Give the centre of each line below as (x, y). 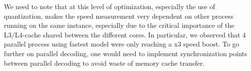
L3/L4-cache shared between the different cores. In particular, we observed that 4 (125, 34)
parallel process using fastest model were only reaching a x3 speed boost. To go (122, 44)
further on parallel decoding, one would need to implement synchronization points (126, 53)
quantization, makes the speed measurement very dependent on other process (119, 16)
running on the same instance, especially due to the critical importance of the (119, 25)
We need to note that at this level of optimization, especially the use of (110, 6)
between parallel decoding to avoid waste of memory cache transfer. (104, 63)
